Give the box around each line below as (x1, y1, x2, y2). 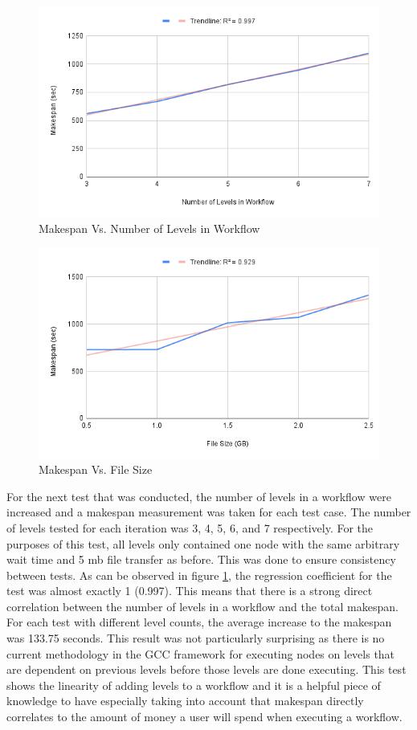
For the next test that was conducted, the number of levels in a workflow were (6, 487, 391, 504)
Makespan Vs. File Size (39, 461, 153, 478)
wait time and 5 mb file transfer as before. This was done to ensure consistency (6, 551, 396, 568)
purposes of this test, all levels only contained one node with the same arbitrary (6, 535, 400, 552)
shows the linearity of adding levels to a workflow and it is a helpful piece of (6, 676, 381, 693)
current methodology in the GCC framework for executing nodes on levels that (6, 645, 395, 662)
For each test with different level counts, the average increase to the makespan (6, 614, 392, 630)
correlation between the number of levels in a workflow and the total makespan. (6, 597, 399, 614)
